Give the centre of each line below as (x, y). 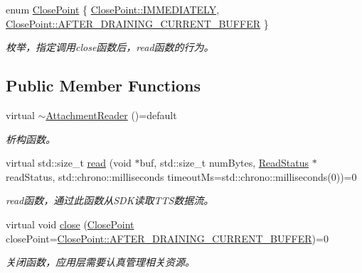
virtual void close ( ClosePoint (70, 224)
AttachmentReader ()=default (111, 115)
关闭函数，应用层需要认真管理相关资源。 (100, 262)
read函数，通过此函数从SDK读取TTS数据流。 (110, 200)
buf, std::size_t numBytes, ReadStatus (224, 163)
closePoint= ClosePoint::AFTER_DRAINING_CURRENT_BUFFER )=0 (167, 238)
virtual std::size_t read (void (69, 163)
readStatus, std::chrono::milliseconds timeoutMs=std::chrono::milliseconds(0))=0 (181, 176)
